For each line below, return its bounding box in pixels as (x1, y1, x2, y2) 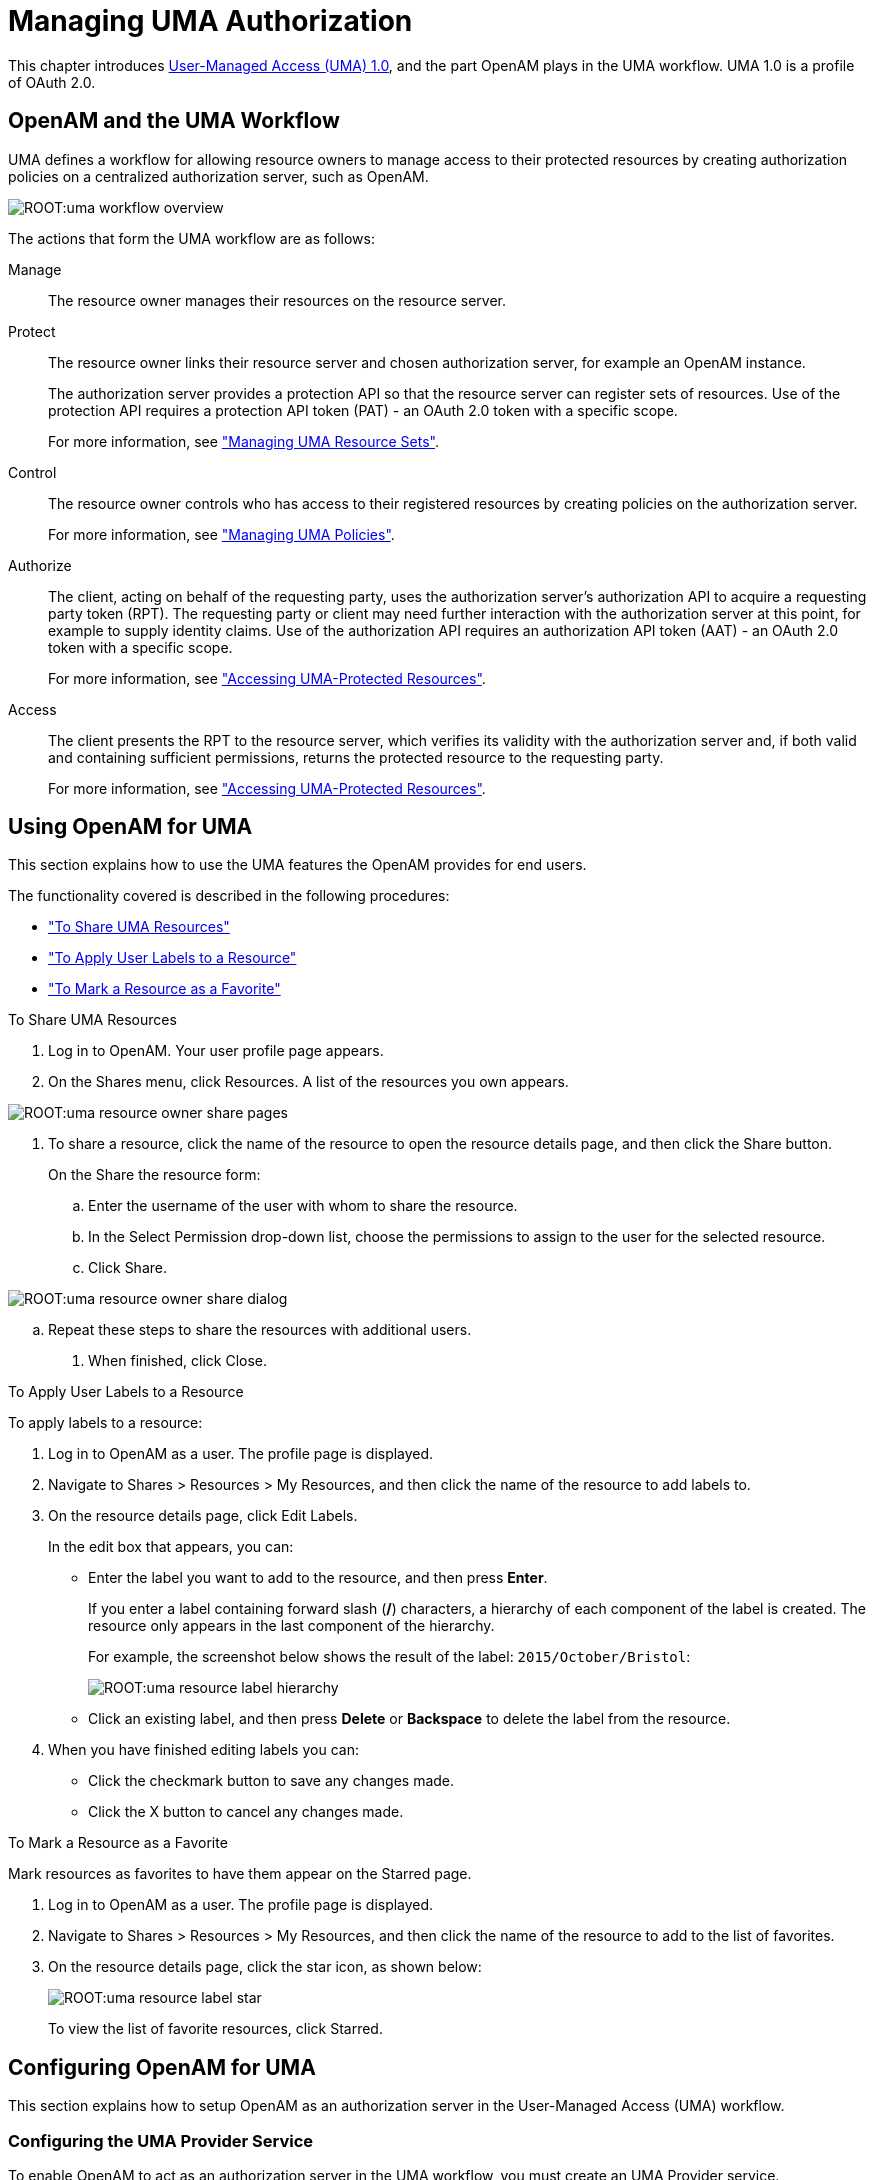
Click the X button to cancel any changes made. (88, 1803, 404, 1821)
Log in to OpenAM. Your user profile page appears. (48, 1042, 384, 1060)
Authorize (8, 556, 72, 574)
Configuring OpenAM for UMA (8, 2054, 316, 2080)
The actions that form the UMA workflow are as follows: (8, 229, 375, 247)
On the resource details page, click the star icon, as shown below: (48, 1958, 482, 1976)
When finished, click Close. (88, 1352, 268, 1370)
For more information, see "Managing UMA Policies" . (48, 525, 395, 543)
